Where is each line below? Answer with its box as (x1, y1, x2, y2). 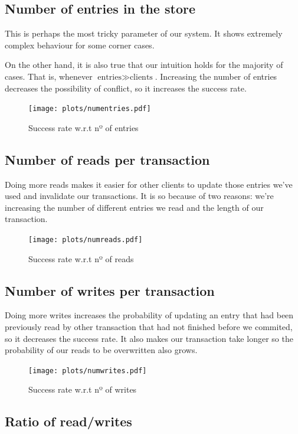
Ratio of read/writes (5, 412, 132, 430)
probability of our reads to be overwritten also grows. (5, 344, 198, 356)
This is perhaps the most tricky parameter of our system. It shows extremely (5, 27, 283, 40)
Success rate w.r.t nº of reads (28, 252, 134, 265)
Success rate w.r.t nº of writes (28, 383, 137, 396)
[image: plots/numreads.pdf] (28, 236, 143, 244)
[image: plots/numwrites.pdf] (28, 366, 147, 375)
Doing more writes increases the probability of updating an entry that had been (5, 309, 294, 321)
